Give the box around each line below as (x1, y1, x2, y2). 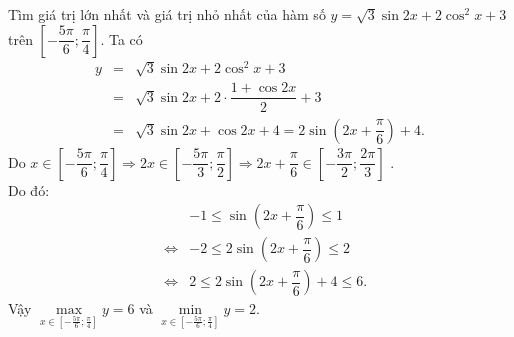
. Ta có (100, 28, 143, 49)
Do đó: (8, 179, 50, 200)
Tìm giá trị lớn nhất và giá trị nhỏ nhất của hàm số (8, 4, 326, 24)
